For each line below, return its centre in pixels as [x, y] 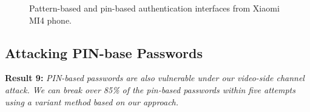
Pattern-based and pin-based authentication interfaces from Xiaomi [154, 8]
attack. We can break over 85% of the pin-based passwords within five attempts [150, 89]
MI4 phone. [51, 20]
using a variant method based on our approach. [92, 101]
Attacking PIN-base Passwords [104, 52]
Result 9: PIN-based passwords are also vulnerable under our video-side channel [155, 78]
